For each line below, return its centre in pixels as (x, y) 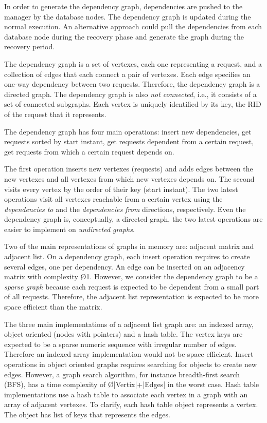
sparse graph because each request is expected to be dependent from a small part (132, 286)
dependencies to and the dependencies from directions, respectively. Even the (125, 209)
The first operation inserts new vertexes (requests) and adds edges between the (129, 169)
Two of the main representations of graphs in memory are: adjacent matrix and (129, 246)
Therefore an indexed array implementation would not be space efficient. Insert (129, 354)
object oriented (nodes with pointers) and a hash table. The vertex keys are (123, 334)
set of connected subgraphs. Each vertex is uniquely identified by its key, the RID (133, 104)
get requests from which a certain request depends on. (89, 151)
